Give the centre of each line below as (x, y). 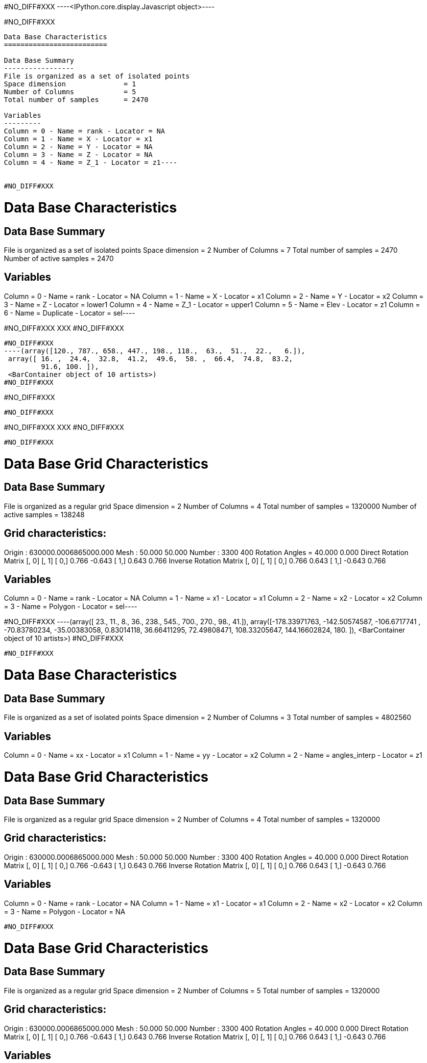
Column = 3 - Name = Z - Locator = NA (78, 155)
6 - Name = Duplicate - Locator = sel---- (70, 313)
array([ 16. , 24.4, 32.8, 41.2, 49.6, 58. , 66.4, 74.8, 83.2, (151, 359)
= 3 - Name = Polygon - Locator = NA (65, 911)
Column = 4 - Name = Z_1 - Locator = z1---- (91, 162)
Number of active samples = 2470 (59, 258)
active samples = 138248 (44, 514)
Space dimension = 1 (70, 84)
